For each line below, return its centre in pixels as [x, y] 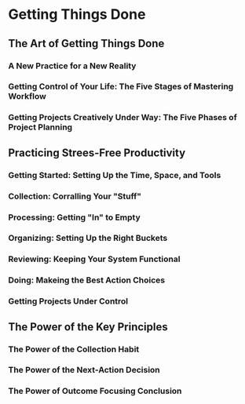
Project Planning [40, 127]
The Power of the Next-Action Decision [84, 370]
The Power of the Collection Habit [74, 349]
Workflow [27, 96]
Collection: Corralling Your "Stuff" [75, 196]
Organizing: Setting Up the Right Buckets [88, 238]
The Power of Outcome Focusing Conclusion [95, 391]
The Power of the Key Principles [88, 327]
